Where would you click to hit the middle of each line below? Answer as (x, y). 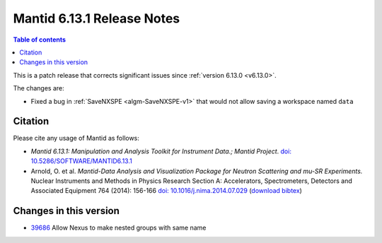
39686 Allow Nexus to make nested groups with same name (118, 228)
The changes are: (39, 88)
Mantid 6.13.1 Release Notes (97, 18)
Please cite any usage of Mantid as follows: (76, 138)
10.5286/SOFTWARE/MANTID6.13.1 (81, 161)
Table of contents (40, 40)
